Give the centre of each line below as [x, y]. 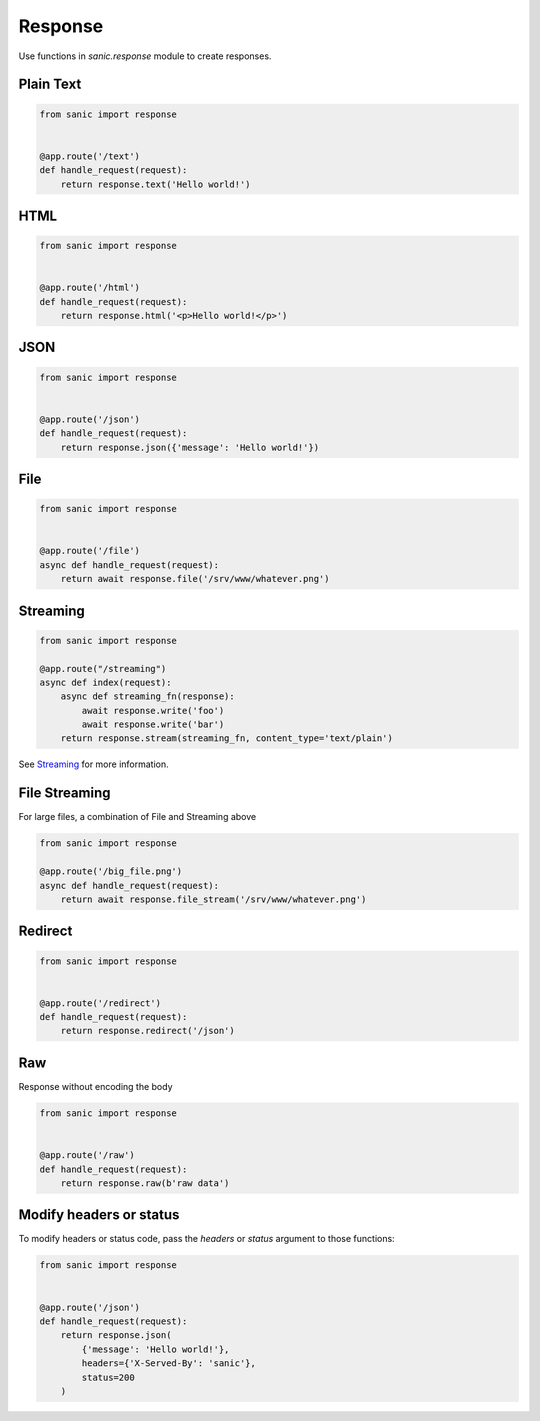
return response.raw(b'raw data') [145, 1183]
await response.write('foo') [153, 710]
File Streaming [64, 793]
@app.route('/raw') [87, 1155]
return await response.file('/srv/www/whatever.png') [195, 579]
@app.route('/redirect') [100, 1003]
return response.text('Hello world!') [155, 184]
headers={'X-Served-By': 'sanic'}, [169, 1363]
